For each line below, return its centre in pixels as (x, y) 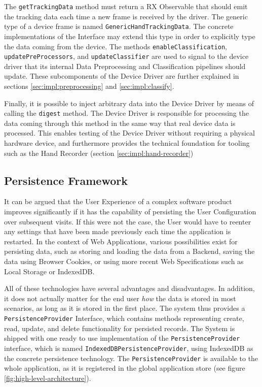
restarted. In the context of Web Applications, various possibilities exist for (121, 241)
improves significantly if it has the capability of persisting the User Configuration (130, 212)
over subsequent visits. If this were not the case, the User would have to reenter (128, 221)
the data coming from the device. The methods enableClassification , (116, 46)
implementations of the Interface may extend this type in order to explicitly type (130, 36)
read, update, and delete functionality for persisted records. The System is (120, 328)
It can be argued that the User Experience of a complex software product (118, 201)
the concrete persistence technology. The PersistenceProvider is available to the (131, 358)
